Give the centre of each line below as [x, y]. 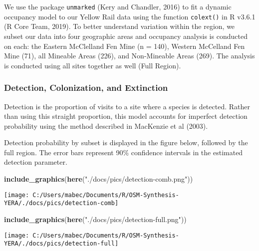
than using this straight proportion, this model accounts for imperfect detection [126, 116]
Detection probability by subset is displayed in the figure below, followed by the [126, 142]
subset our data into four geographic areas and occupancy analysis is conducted [126, 36]
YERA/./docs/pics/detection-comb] [61, 203]
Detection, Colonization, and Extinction [86, 88]
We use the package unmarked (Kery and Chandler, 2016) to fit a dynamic [118, 6]
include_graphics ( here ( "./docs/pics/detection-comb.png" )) [99, 179]
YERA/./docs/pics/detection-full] [61, 244]
